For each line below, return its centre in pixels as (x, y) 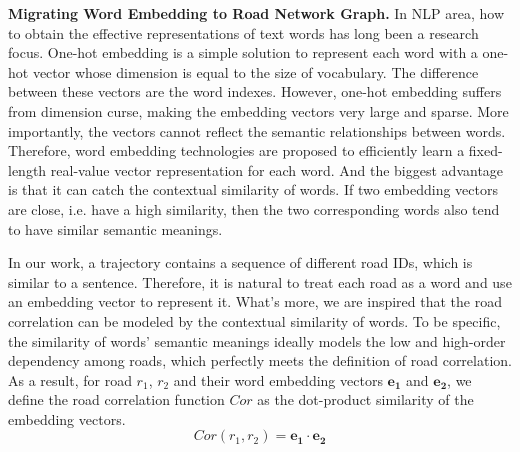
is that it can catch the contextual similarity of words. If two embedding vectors (253, 189)
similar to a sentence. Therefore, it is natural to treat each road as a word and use (260, 281)
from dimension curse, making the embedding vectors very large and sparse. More (258, 110)
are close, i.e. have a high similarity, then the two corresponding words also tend (254, 208)
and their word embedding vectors (278, 379)
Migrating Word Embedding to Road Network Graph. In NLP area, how (256, 13)
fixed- (485, 150)
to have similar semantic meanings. (115, 228)
